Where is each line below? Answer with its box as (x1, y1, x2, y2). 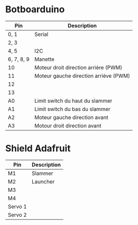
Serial (34, 31, 49, 38)
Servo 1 (8, 203, 27, 210)
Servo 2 (8, 211, 27, 218)
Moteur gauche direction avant (34, 114, 108, 121)
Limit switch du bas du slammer (34, 105, 111, 112)
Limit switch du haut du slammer (34, 97, 112, 104)
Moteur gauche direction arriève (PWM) (34, 72, 130, 79)
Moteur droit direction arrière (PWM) (34, 64, 123, 71)
